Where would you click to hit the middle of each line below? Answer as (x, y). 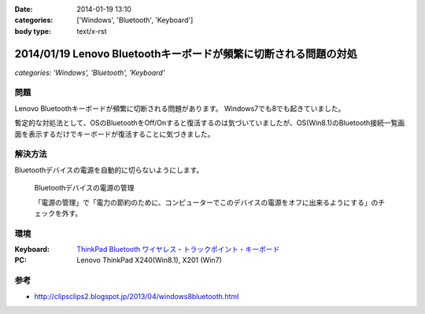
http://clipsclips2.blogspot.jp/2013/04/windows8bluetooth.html (137, 296)
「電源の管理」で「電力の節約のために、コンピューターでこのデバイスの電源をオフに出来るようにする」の (206, 202)
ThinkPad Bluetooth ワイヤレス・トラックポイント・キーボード (178, 249)
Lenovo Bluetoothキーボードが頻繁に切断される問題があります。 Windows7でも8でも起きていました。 (180, 108)
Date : (24, 9)
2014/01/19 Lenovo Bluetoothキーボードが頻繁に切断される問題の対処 (186, 54)
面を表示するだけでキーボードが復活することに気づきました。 (115, 134)
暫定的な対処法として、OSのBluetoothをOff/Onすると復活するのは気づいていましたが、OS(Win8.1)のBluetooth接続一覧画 (210, 123)
